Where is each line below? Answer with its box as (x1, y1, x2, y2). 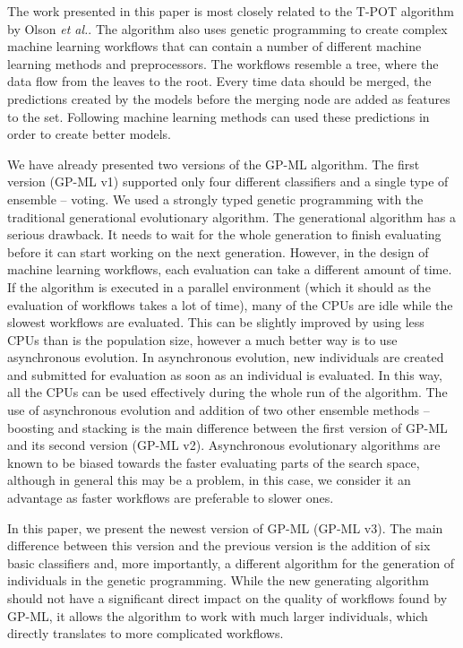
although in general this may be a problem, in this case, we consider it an (7, 471, 411, 489)
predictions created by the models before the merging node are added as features (7, 89, 450, 108)
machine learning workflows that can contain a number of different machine (7, 37, 422, 56)
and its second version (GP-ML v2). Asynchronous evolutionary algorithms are (7, 436, 441, 454)
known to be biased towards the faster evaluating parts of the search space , (7, 453, 420, 471)
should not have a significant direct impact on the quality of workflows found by (7, 589, 448, 607)
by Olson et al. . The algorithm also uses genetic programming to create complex (7, 19, 448, 38)
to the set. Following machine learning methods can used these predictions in (7, 107, 430, 125)
